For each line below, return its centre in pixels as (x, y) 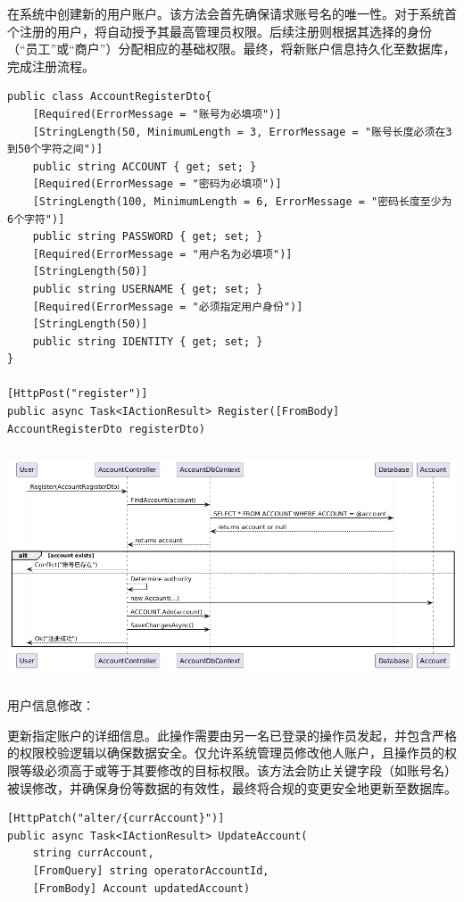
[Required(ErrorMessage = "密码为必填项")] (157, 184)
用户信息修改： (51, 705)
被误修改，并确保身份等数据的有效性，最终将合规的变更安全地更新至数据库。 (232, 787)
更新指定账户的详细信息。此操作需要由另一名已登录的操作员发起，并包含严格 (232, 735)
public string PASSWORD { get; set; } (148, 237)
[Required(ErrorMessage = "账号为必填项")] (157, 114)
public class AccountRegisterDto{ (110, 97)
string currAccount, (93, 853)
